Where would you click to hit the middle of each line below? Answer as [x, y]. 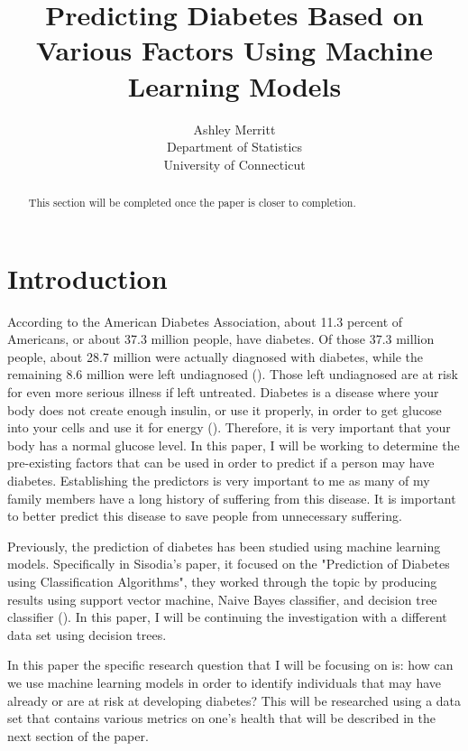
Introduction [87, 278]
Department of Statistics [234, 147]
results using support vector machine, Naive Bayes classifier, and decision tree [222, 599]
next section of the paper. [78, 735]
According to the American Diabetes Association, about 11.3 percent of [205, 321]
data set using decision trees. [87, 634]
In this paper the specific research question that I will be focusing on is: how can [230, 665]
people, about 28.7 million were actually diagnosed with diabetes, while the [216, 356]
